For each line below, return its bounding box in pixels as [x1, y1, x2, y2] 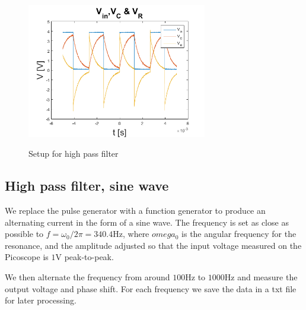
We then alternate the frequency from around [5, 270, 170, 283]
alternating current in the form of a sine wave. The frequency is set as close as [5, 216, 289, 228]
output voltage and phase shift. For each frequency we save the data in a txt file [5, 282, 297, 295]
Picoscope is [5, 251, 49, 263]
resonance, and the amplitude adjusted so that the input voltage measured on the [5, 239, 302, 251]
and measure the [237, 270, 298, 283]
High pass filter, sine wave [5, 176, 169, 195]
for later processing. [5, 294, 76, 306]
